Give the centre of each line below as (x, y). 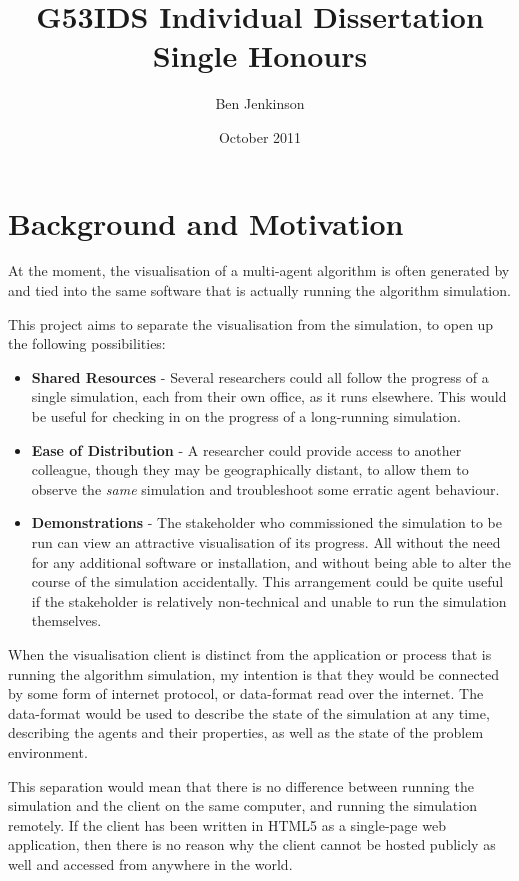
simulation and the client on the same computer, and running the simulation (242, 805)
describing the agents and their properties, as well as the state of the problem (246, 732)
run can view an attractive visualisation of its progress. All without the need (266, 541)
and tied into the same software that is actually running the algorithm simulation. (259, 290)
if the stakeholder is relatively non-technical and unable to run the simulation (269, 600)
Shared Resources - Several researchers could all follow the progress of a (260, 376)
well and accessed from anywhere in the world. (150, 863)
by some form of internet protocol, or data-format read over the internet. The (246, 693)
